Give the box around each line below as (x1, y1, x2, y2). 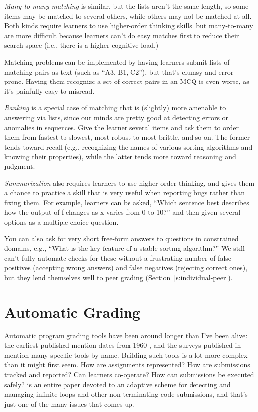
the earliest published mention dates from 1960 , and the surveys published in (4, 340, 241, 350)
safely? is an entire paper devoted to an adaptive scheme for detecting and (4, 379, 231, 389)
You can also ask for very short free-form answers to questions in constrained (4, 233, 239, 244)
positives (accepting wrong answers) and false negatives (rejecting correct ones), (4, 262, 248, 273)
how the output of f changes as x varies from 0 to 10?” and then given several (4, 207, 241, 217)
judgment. (4, 161, 35, 171)
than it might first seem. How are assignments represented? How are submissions (4, 359, 250, 370)
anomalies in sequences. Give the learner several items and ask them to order (4, 122, 239, 132)
